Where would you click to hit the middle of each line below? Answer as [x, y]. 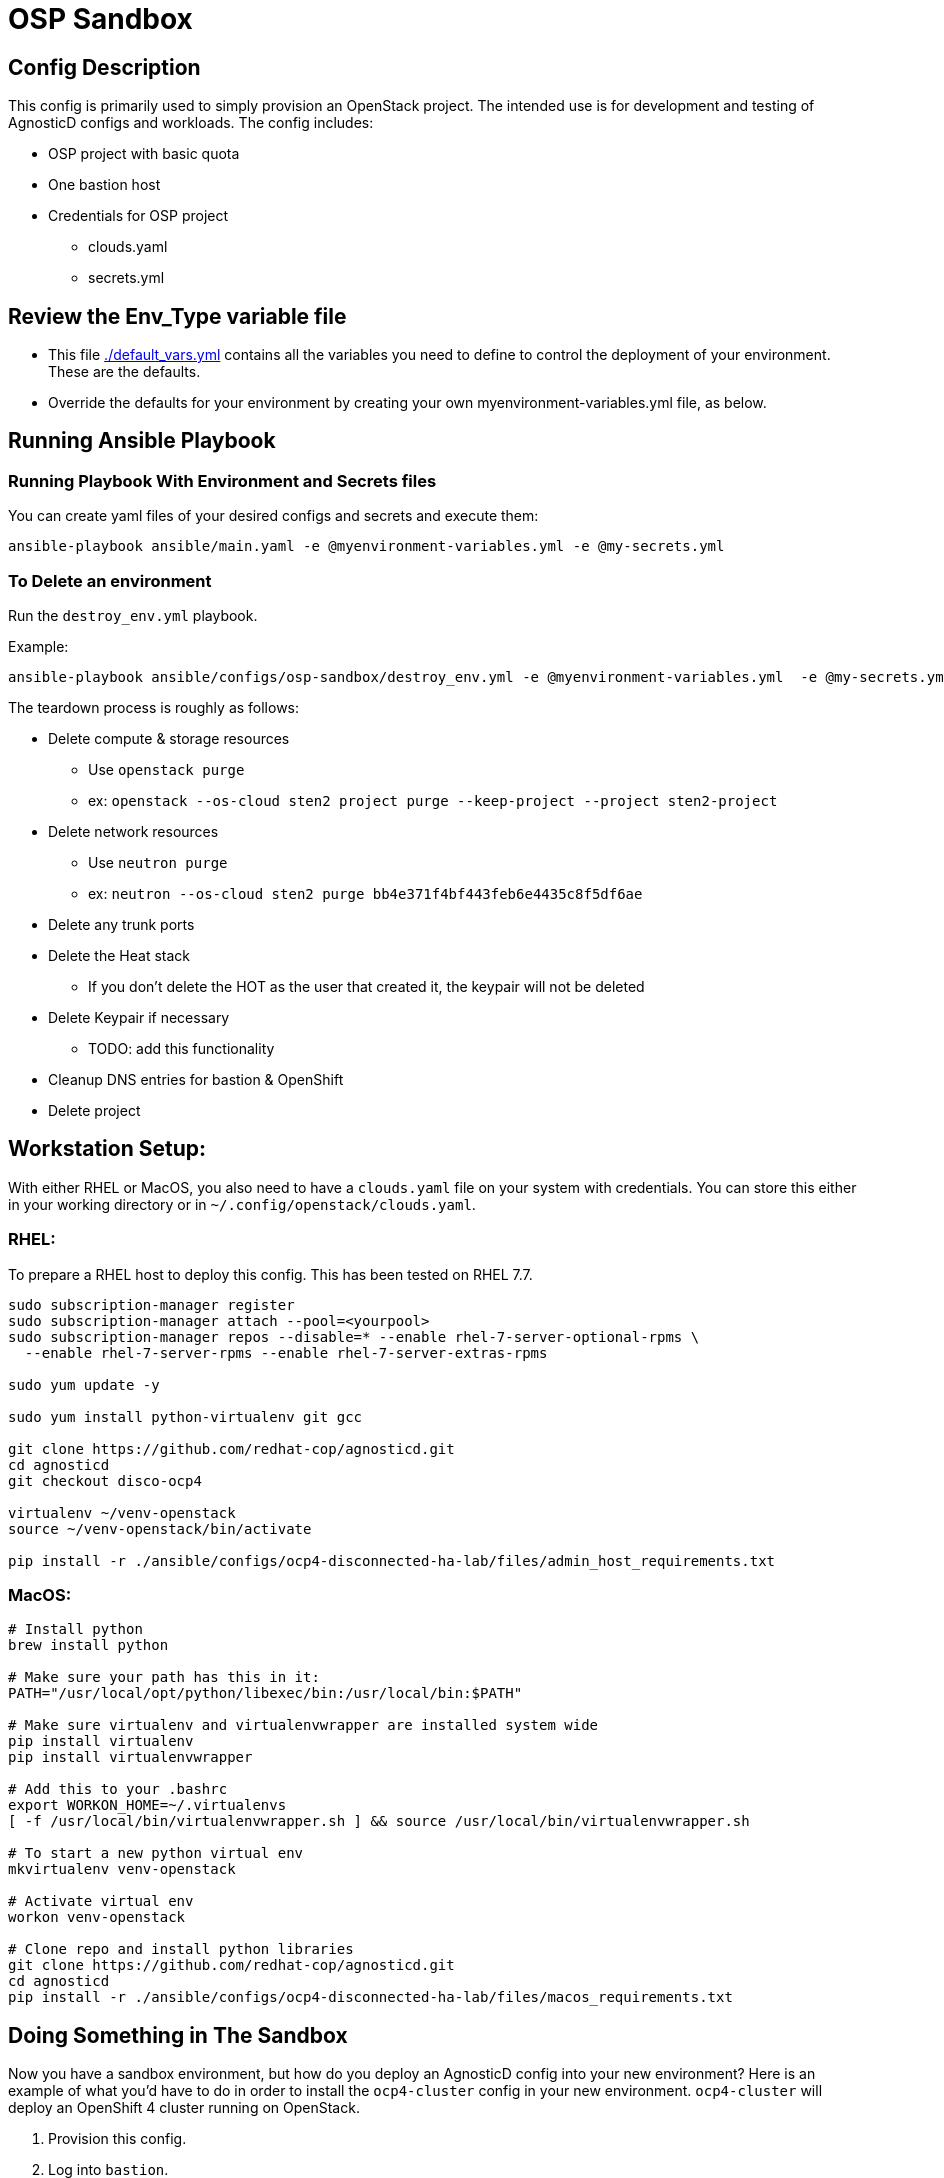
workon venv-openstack [97, 1917]
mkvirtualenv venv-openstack [122, 1869]
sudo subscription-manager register [151, 1304]
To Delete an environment [110, 580]
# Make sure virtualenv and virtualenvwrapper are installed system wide [303, 1725]
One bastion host [104, 185]
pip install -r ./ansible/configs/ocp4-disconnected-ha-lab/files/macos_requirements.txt [370, 1997]
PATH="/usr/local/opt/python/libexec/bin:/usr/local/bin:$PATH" [265, 1693]
